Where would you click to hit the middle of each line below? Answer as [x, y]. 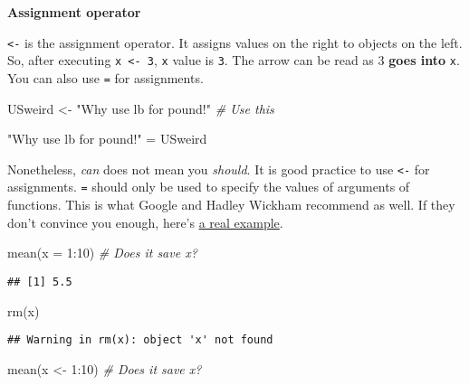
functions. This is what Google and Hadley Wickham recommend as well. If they [231, 205]
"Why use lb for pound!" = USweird [107, 139]
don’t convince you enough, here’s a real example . [145, 222]
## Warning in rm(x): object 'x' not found [140, 340]
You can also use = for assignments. [105, 77]
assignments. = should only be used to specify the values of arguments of [209, 187]
